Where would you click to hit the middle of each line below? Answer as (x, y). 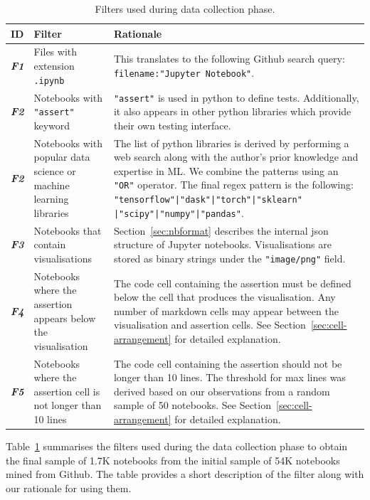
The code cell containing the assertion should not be (228, 363)
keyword (52, 125)
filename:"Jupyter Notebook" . (184, 72)
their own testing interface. (172, 125)
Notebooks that (68, 230)
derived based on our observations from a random (222, 391)
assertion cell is (67, 391)
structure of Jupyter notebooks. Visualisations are (222, 244)
